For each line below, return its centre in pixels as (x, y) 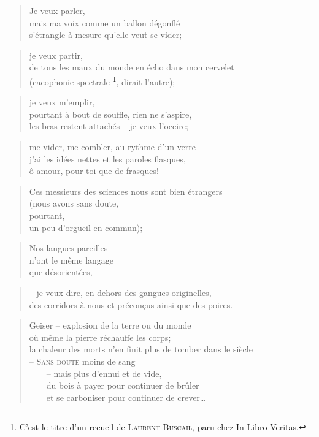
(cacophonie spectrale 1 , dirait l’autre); (102, 80)
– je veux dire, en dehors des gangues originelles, (120, 292)
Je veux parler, (57, 10)
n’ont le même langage (71, 260)
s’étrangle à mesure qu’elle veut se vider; (106, 35)
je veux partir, (56, 55)
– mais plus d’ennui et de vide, (104, 373)
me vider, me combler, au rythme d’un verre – (116, 146)
